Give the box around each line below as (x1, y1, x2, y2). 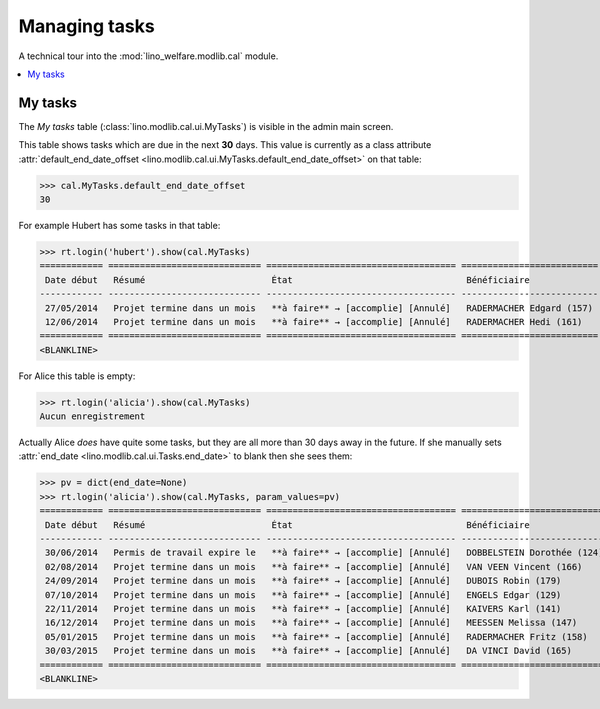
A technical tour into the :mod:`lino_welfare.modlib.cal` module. (18, 50, 279, 62)
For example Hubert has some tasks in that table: (18, 219, 221, 231)
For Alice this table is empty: (18, 370, 136, 382)
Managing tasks (18, 15, 155, 37)
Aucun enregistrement (39, 411, 146, 422)
